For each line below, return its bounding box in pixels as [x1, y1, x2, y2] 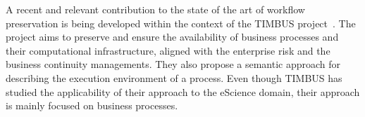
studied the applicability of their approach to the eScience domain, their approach [6, 84, 360, 99]
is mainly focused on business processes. [6, 98, 178, 113]
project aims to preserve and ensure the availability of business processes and [6, 29, 339, 44]
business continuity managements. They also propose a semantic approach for [6, 57, 341, 71]
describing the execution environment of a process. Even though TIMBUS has [6, 70, 342, 85]
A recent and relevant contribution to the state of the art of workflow [6, 2, 305, 16]
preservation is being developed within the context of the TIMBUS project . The [6, 15, 356, 30]
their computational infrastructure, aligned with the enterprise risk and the [6, 43, 330, 57]
